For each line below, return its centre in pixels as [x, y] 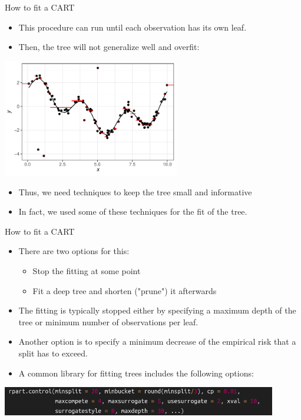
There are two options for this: [74, 251]
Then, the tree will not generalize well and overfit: [109, 47]
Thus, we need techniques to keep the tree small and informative [135, 191]
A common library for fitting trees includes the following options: [136, 373]
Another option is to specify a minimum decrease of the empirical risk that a [157, 341]
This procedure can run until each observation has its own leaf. [133, 27]
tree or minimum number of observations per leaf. [108, 321]
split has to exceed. [53, 353]
